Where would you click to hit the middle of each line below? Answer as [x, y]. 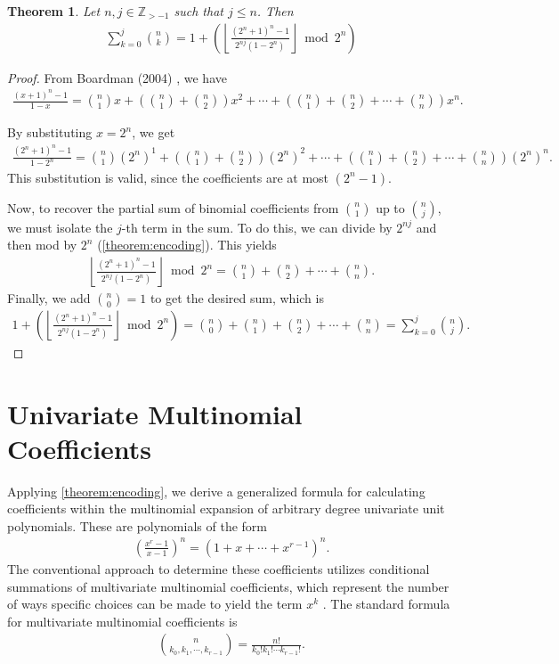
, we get [154, 132]
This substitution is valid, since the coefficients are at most [168, 177]
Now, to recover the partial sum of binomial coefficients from [173, 207]
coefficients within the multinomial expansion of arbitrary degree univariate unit [226, 508]
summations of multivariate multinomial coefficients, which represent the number [228, 586]
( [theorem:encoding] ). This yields [187, 245]
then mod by [42, 245]
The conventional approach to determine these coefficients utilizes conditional [219, 568]
